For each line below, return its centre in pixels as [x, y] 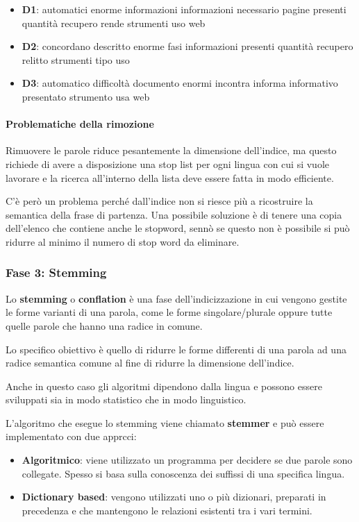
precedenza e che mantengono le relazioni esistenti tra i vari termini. [167, 510]
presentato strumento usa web [86, 96]
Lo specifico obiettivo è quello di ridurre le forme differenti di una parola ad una [176, 349]
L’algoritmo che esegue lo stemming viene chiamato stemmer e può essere [165, 422]
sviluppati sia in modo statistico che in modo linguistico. [126, 399]
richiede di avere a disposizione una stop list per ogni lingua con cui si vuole [168, 163]
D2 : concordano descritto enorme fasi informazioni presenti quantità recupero [187, 46]
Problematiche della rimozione [80, 124]
